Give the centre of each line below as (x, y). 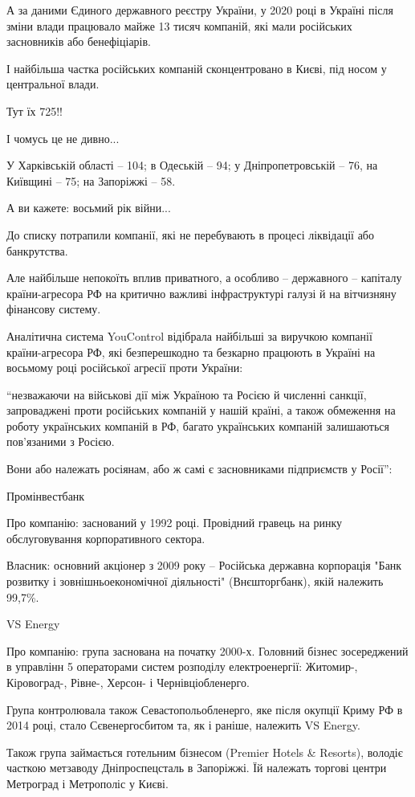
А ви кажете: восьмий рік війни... (89, 208)
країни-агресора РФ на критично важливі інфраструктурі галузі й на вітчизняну (201, 293)
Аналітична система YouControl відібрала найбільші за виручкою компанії (189, 335)
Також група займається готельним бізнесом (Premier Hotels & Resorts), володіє (205, 752)
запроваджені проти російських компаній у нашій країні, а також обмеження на (201, 410)
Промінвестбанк (46, 495)
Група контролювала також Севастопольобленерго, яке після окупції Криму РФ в (205, 709)
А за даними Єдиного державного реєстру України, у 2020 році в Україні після (200, 10)
